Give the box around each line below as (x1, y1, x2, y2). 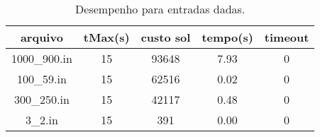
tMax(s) (83, 29, 130, 45)
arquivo (20, 29, 63, 45)
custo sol (140, 29, 191, 45)
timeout (264, 29, 309, 45)
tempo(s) (202, 29, 253, 45)
